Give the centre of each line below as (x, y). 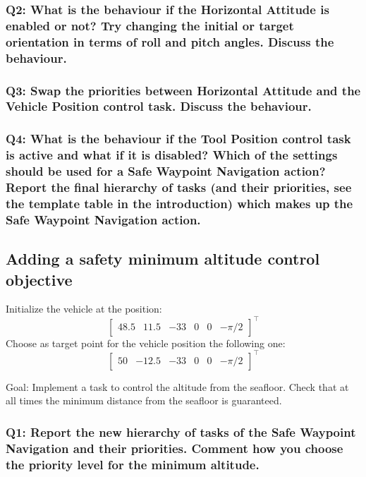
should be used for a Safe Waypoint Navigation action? (166, 171)
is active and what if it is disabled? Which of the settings (172, 155)
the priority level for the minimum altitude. (133, 464)
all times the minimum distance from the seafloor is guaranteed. (144, 400)
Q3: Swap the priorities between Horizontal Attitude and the (183, 90)
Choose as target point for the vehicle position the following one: (146, 343)
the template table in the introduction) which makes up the (179, 203)
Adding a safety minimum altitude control (163, 259)
